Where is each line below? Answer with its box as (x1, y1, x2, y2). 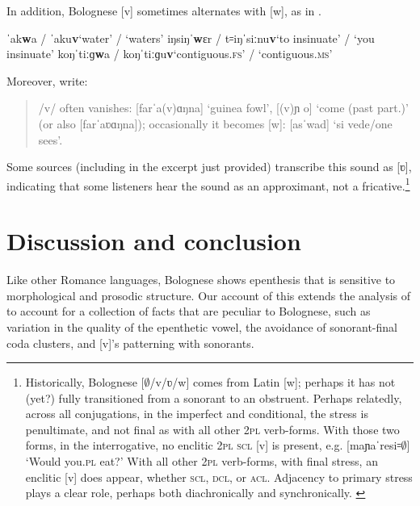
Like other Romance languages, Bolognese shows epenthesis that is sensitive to (6, 271, 396, 288)
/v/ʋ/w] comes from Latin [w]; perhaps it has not (149, 374, 396, 391)
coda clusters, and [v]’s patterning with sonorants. (6, 334, 254, 351)
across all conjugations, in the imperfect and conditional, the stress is (25, 405, 368, 422)
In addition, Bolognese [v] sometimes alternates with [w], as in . (6, 2, 321, 19)
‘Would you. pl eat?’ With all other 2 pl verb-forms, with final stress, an (25, 453, 378, 470)
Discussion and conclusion (6, 224, 301, 257)
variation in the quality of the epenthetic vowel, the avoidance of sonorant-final (6, 318, 397, 335)
